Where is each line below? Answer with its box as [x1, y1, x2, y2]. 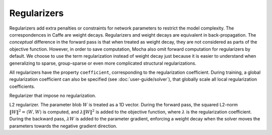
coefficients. [9, 83, 35, 89]
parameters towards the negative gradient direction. [9, 123, 118, 129]
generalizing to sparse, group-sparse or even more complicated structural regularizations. [9, 60, 196, 66]
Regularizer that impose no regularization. [9, 93, 97, 99]
